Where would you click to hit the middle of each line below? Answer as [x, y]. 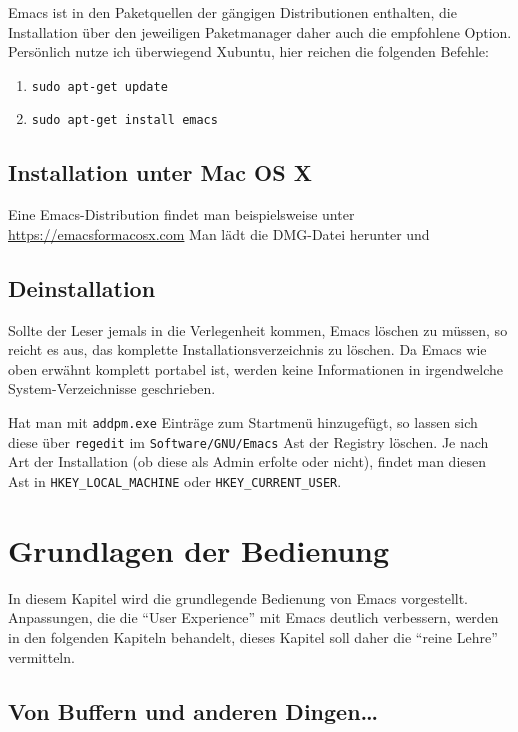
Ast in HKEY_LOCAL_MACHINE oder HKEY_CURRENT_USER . [175, 480]
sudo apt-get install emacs [124, 120]
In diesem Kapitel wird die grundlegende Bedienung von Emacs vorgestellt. [238, 597]
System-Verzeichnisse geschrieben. [112, 388]
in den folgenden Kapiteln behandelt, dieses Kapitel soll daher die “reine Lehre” [253, 636]
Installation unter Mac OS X [160, 172]
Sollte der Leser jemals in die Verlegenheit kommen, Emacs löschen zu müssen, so [258, 329]
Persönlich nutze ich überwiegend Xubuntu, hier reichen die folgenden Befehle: [248, 51]
